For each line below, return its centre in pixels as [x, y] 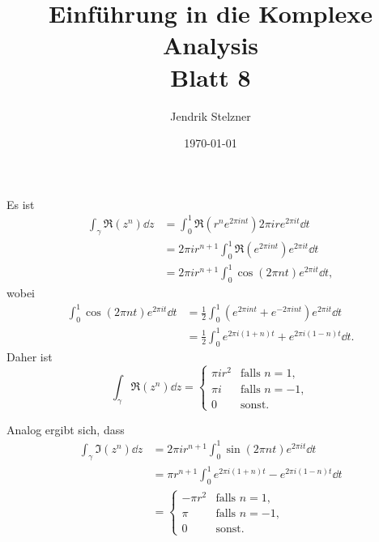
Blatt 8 [211, 77]
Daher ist [30, 356]
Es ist [21, 204]
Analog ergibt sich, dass [66, 429]
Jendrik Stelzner [211, 115]
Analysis [211, 45]
